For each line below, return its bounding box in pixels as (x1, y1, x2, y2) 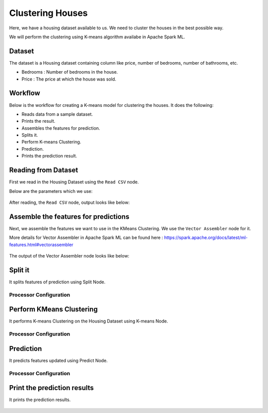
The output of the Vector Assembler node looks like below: (9, 253, 130, 259)
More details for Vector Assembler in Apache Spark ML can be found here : (9, 235, 163, 241)
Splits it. (21, 132, 38, 138)
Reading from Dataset (9, 166, 78, 174)
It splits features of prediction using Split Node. (9, 279, 106, 285)
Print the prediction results (9, 384, 94, 392)
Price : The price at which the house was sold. (21, 76, 117, 82)
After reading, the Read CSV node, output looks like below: (9, 199, 130, 205)
